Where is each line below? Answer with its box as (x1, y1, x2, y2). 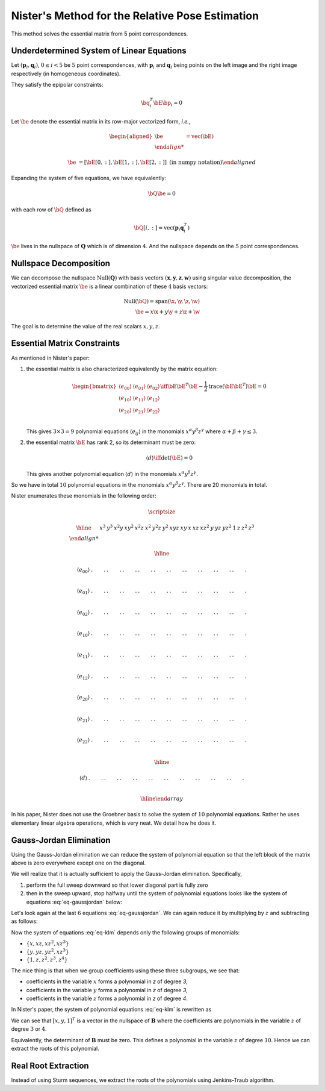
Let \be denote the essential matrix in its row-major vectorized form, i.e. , (11, 117, 191, 125)
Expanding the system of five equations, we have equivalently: (11, 175, 167, 182)
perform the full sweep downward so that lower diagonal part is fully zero (26, 881, 208, 889)
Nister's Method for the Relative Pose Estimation (11, 9, 259, 22)
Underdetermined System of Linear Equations (11, 46, 187, 56)
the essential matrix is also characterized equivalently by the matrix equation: (26, 365, 218, 372)
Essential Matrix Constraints (11, 338, 120, 349)
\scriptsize (147, 508, 176, 515)
